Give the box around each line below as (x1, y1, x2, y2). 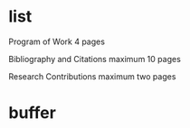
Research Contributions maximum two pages (8, 70, 176, 82)
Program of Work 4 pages (8, 36, 106, 47)
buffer (8, 103, 56, 123)
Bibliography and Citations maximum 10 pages (8, 53, 182, 64)
